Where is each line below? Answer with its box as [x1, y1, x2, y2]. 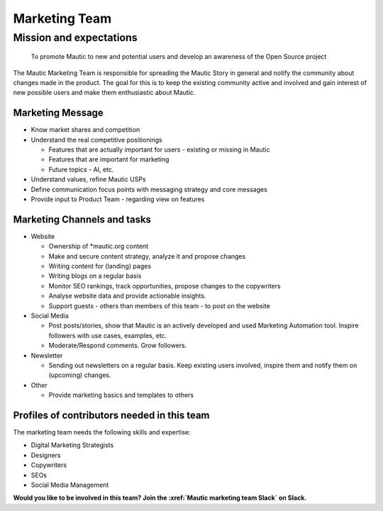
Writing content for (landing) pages [48, 262, 152, 271]
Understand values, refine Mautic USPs [30, 175, 146, 184]
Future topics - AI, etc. [48, 165, 114, 174]
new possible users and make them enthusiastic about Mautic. [13, 89, 196, 97]
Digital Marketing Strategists [30, 441, 114, 449]
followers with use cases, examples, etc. [48, 331, 167, 339]
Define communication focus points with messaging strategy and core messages [30, 185, 267, 193]
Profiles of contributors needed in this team [13, 409, 210, 421]
